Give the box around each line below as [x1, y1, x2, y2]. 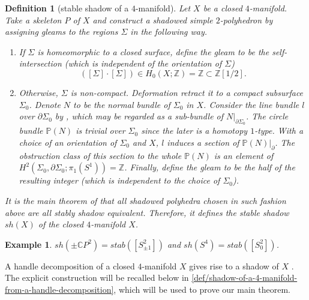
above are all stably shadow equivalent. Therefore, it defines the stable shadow [5, 206, 289, 218]
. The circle [245, 110, 289, 122]
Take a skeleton [5, 13, 62, 26]
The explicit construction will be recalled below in [5, 271, 189, 284]
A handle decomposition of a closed [5, 259, 135, 272]
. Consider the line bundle [203, 98, 299, 110]
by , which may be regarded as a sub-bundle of [55, 110, 224, 122]
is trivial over [76, 124, 125, 137]
